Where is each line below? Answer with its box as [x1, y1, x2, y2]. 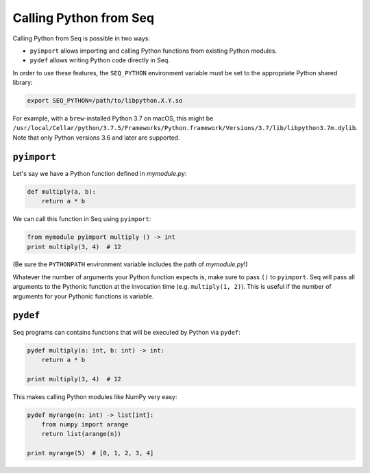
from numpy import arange [41, 421, 129, 429]
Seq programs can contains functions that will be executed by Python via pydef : [12, 328, 241, 336]
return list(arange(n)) [41, 430, 121, 438]
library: [12, 79, 33, 87]
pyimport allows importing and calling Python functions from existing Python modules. [29, 47, 277, 55]
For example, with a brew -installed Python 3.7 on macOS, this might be [12, 114, 214, 123]
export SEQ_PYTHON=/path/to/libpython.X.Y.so [27, 97, 183, 105]
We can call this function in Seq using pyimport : [12, 215, 151, 223]
